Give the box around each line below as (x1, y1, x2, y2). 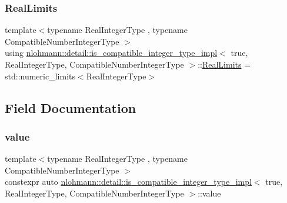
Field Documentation (5, 98, 136, 117)
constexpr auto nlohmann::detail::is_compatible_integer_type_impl (5, 175, 252, 188)
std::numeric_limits (5, 69, 75, 82)
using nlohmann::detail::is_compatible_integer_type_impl (5, 46, 218, 59)
